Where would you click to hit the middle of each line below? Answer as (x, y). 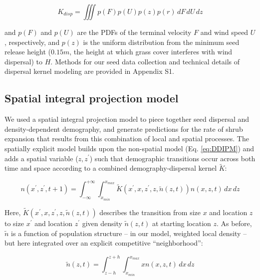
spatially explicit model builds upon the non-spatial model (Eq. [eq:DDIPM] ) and (130, 148)
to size (14, 223)
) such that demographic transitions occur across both (172, 158)
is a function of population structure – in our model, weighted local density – (129, 233)
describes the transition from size (150, 212)
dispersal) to (24, 61)
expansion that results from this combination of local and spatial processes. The (127, 139)
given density (102, 223)
